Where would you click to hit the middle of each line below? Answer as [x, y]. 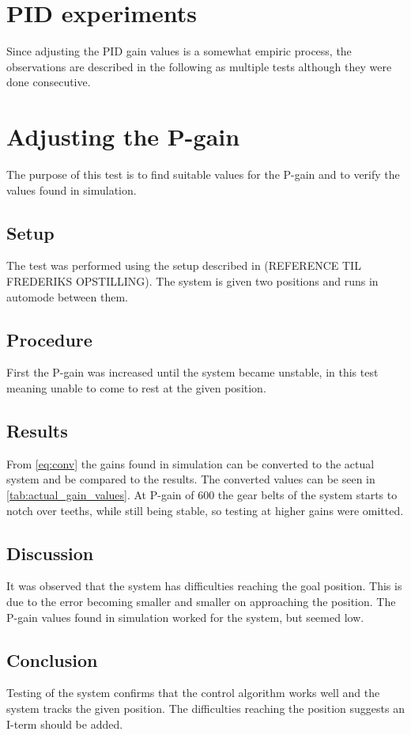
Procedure [49, 339]
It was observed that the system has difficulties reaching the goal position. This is [204, 586]
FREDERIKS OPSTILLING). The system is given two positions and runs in [192, 281]
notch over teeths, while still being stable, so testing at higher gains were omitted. [205, 510]
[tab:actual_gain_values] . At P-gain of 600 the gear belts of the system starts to [202, 494]
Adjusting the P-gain [123, 136]
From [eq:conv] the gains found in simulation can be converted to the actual [190, 463]
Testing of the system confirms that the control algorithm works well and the [193, 693]
